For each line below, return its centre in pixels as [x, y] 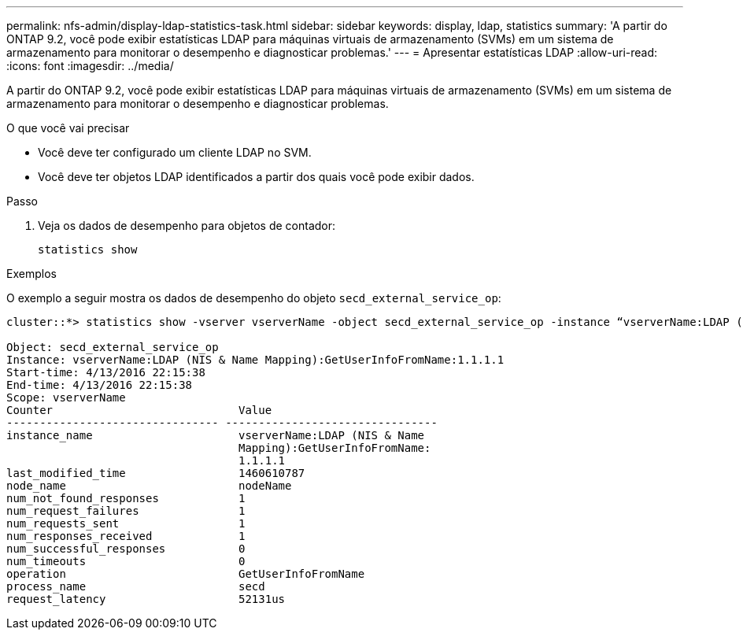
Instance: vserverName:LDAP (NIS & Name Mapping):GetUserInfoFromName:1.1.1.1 [255, 360]
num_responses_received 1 [126, 536]
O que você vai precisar [68, 128]
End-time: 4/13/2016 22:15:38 [100, 385]
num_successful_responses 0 [126, 549]
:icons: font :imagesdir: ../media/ [90, 66]
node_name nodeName [149, 486]
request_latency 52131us [146, 599]
